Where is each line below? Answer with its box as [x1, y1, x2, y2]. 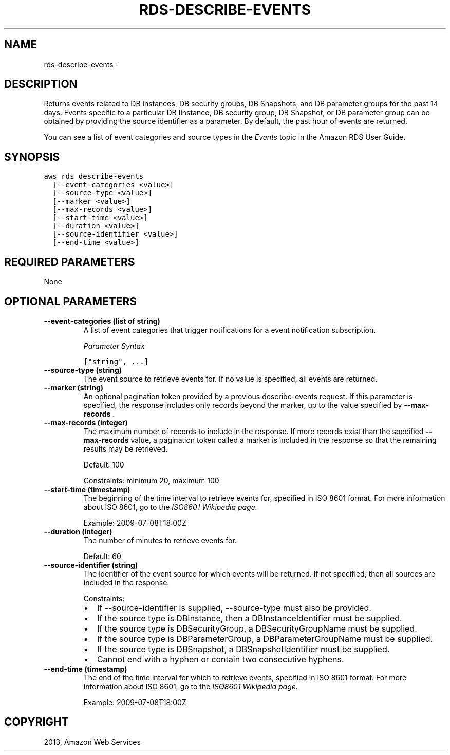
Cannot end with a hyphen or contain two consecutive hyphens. [97, 654, 344, 664]
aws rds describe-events [44, 172, 144, 181]
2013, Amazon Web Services [44, 737, 141, 746]
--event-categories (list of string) [44, 316, 160, 326]
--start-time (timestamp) [44, 484, 130, 494]
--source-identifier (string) [44, 560, 138, 569]
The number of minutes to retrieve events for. [83, 535, 237, 545]
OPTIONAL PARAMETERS [4, 295, 137, 308]
